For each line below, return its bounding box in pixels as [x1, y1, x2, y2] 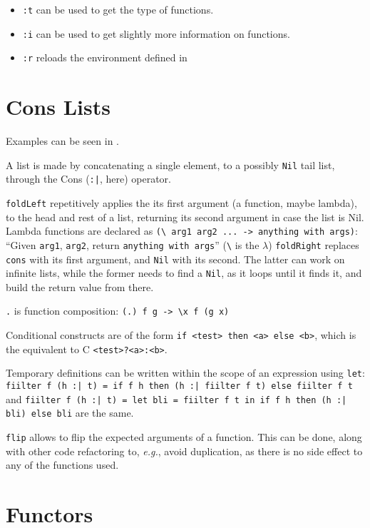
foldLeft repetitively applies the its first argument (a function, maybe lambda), [6, 196, 357, 210]
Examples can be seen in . [6, 133, 119, 148]
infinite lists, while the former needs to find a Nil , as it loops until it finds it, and [6, 265, 362, 280]
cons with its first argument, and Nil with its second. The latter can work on [6, 251, 345, 266]
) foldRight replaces [268, 237, 359, 252]
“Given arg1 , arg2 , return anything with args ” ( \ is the [6, 237, 259, 252]
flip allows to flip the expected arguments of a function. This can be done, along [6, 430, 362, 445]
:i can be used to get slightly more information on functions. [22, 26, 290, 41]
